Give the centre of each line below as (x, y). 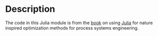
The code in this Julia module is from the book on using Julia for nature (79, 23)
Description (30, 9)
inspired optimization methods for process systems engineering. (72, 28)
